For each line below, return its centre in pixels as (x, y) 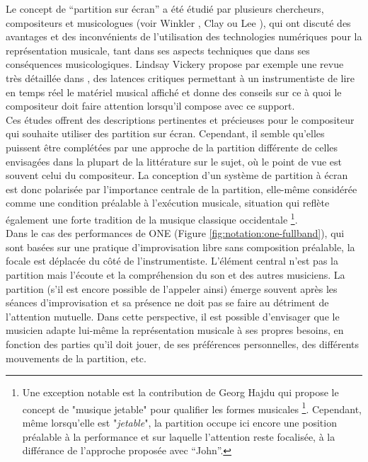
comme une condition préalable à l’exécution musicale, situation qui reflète (168, 203)
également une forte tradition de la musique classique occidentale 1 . (152, 218)
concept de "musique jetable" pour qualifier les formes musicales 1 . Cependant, (192, 408)
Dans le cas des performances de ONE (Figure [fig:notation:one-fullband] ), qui (175, 233)
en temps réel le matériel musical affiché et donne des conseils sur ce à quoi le (174, 92)
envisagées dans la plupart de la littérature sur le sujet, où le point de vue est (174, 161)
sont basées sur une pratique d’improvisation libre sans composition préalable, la (180, 247)
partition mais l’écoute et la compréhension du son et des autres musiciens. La (176, 274)
